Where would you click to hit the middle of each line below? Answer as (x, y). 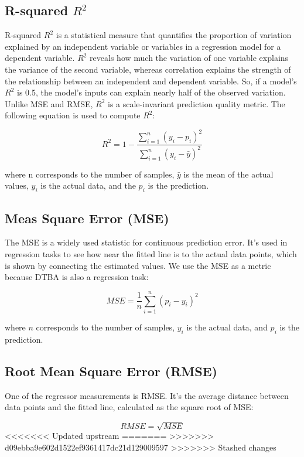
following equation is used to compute (73, 115)
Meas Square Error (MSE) (87, 218)
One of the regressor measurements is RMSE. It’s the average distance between (147, 395)
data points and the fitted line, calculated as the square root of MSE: (129, 407)
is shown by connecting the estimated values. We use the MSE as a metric (138, 265)
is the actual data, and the (88, 185)
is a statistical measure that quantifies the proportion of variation (174, 35)
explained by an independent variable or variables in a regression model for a (143, 46)
